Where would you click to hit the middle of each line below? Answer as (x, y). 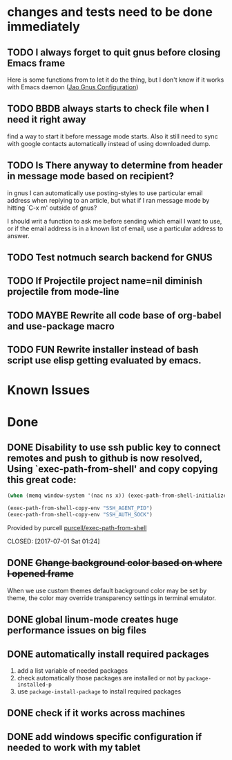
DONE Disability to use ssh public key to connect (114, 447)
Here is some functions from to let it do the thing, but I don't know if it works (116, 80)
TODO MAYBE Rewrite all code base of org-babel (115, 315)
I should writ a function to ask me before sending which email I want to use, (115, 221)
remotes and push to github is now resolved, (105, 458)
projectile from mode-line (63, 292)
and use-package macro (61, 326)
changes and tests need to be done (110, 12)
